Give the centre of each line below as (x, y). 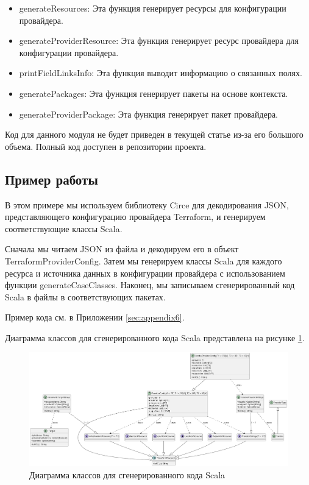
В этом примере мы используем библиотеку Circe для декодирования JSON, (147, 204)
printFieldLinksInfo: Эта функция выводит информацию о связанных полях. (161, 73)
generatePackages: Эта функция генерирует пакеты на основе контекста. (154, 93)
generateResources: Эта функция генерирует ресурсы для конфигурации (153, 8)
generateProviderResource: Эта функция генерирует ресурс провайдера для (159, 41)
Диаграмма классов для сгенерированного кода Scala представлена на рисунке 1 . (155, 337)
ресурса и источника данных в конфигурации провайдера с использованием (145, 273)
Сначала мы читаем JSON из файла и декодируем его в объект (122, 249)
